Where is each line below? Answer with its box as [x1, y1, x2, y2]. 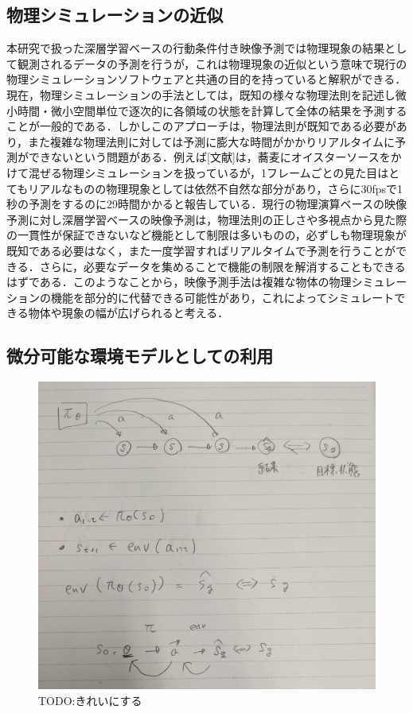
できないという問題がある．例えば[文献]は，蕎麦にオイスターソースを [28, 149, 391, 165]
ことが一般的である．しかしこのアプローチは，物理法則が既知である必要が [6, 118, 396, 134]
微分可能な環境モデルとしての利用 [6, 343, 274, 368]
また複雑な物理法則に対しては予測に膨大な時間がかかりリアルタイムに [28, 133, 395, 149]
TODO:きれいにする [38, 692, 142, 708]
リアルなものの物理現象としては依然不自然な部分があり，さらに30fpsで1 [28, 180, 403, 196]
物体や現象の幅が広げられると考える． [28, 304, 229, 321]
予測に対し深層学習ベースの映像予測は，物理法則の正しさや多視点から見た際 [6, 211, 407, 227]
